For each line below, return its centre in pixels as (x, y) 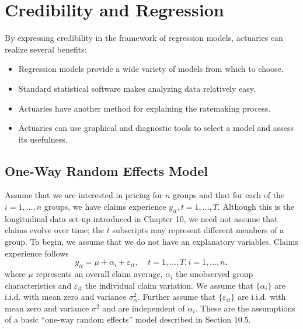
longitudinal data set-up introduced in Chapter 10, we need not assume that (141, 218)
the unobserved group (214, 274)
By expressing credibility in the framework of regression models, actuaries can (144, 38)
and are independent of (144, 308)
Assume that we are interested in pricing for (84, 195)
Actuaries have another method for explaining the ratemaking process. (144, 108)
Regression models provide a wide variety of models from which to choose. (151, 69)
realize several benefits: (46, 49)
